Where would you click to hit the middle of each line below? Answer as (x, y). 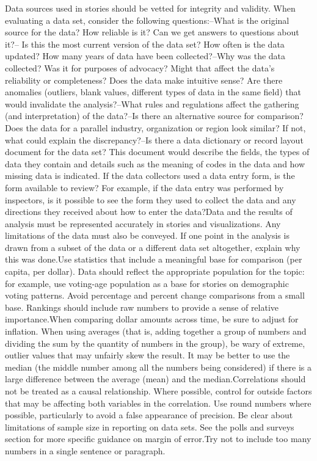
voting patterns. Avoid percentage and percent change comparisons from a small (155, 295)
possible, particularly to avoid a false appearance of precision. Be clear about (149, 415)
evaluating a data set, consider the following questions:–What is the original (147, 20)
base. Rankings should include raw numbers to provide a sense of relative (142, 307)
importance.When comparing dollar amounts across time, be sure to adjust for (152, 319)
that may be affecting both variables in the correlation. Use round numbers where (158, 403)
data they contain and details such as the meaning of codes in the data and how (155, 163)
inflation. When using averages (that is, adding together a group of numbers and (156, 331)
